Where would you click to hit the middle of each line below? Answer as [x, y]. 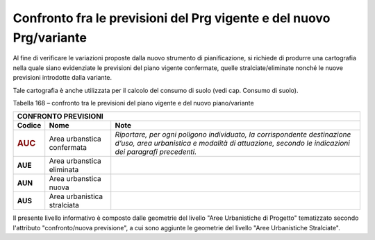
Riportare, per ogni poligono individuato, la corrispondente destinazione [233, 135]
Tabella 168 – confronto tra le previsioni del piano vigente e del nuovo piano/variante [133, 103]
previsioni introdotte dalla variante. [62, 78]
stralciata [64, 205]
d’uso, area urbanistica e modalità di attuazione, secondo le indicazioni [232, 144]
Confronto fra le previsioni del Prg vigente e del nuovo [172, 18]
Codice [29, 126]
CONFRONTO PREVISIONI [60, 117]
